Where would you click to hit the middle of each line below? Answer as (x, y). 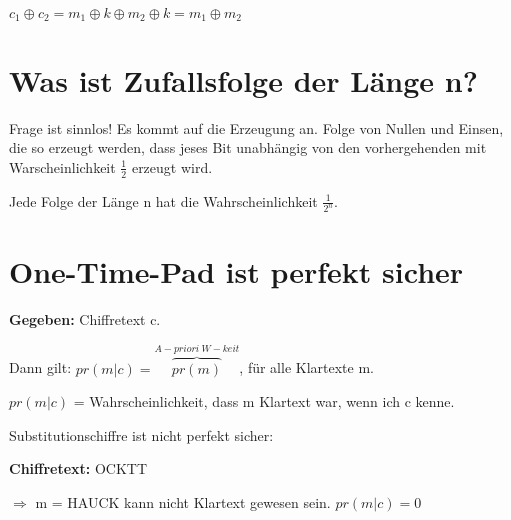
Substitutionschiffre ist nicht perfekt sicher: (141, 434)
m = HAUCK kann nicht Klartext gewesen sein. (183, 502)
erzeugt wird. (172, 166)
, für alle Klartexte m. (306, 367)
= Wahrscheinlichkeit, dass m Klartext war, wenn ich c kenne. (264, 401)
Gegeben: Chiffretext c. (85, 318)
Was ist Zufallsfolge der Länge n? (243, 79)
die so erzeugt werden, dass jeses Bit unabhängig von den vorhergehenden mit (248, 147)
